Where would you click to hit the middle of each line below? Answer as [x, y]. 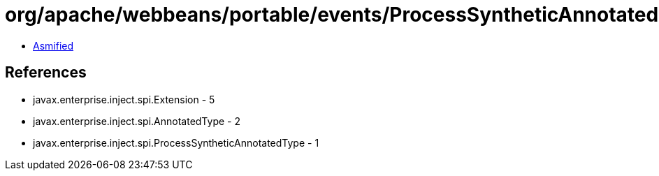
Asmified [53, 45]
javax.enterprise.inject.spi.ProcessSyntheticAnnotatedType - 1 [176, 142]
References [46, 73]
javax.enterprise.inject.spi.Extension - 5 [124, 99]
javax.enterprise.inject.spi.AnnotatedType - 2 [137, 121]
